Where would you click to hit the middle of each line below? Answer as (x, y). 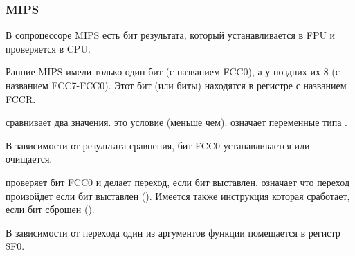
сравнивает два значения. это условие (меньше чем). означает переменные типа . (176, 122)
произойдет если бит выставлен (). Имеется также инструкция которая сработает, (178, 195)
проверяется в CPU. (48, 48)
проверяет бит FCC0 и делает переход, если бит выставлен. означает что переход (178, 182)
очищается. (29, 159)
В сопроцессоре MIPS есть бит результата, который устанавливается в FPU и (171, 35)
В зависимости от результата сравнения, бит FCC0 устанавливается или (158, 145)
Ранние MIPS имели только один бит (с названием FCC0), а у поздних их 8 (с (173, 72)
